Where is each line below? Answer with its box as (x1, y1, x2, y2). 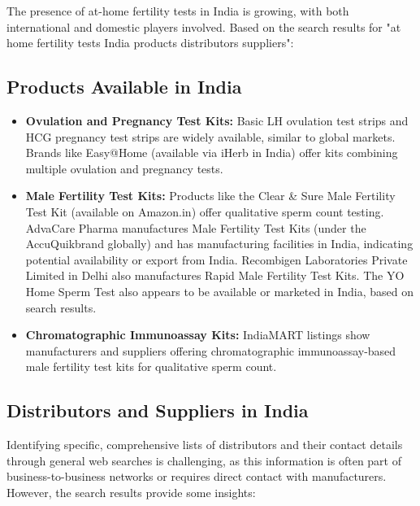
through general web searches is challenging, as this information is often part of (6, 451, 401, 469)
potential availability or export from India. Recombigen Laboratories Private (25, 251, 408, 268)
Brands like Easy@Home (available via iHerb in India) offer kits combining (25, 144, 398, 161)
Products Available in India (6, 74, 242, 99)
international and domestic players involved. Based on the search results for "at (6, 18, 401, 35)
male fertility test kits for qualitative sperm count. (25, 358, 277, 375)
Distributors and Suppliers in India (6, 398, 309, 423)
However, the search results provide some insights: (6, 483, 256, 500)
